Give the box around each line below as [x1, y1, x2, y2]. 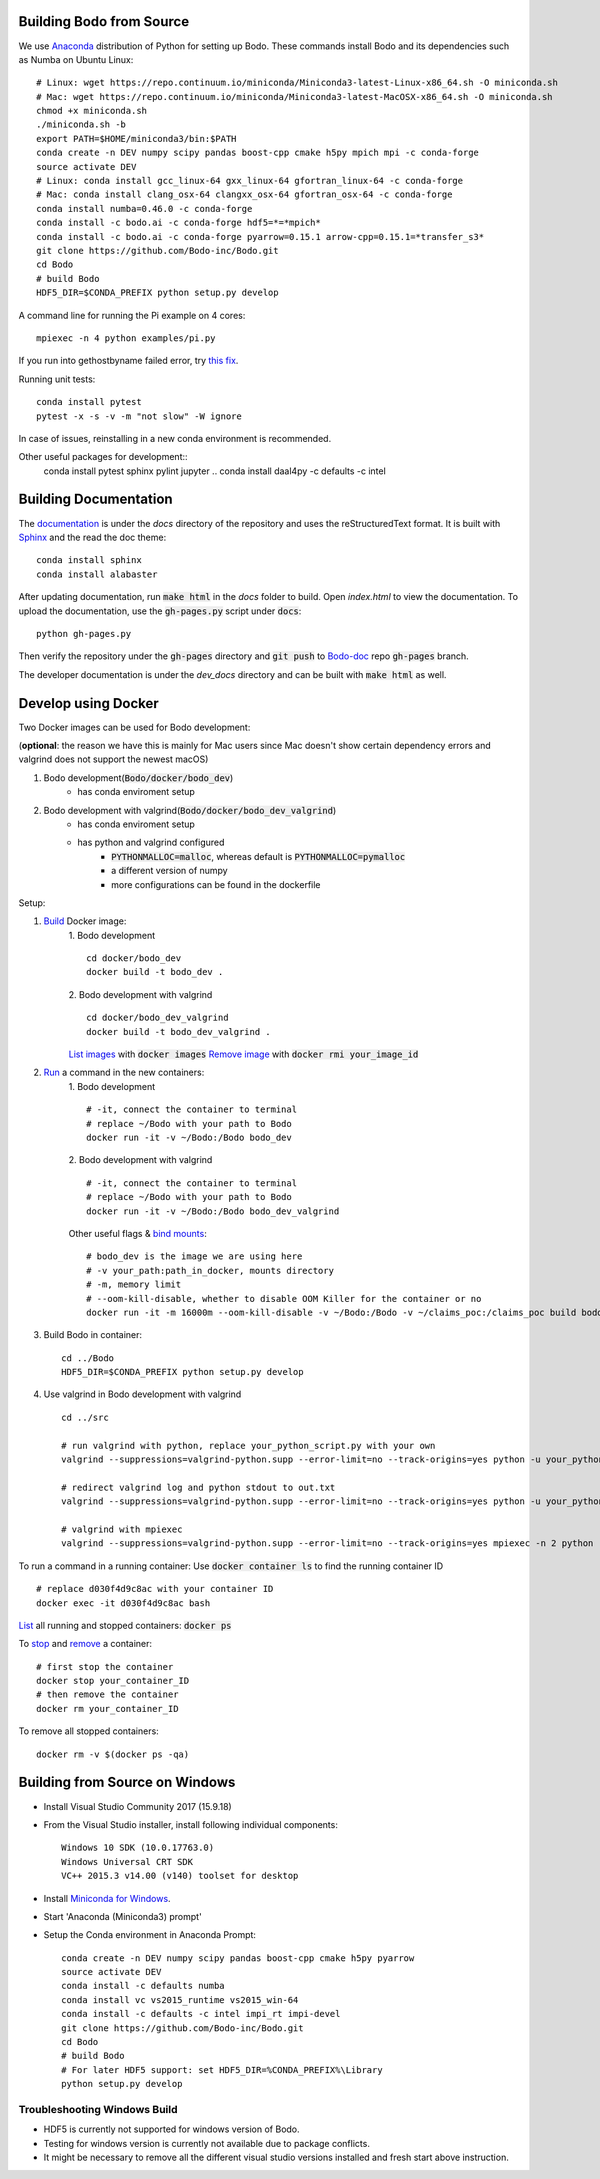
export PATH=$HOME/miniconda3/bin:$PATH [36, 133, 237, 144]
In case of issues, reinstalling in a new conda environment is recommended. [18, 432, 332, 444]
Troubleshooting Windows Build [18, 2102, 179, 2116]
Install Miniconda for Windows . [43, 1892, 171, 1904]
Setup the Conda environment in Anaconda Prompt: [43, 1929, 257, 1941]
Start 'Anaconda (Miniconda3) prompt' [43, 1910, 202, 1922]
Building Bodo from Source [18, 13, 190, 30]
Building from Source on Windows [18, 1774, 236, 1791]
